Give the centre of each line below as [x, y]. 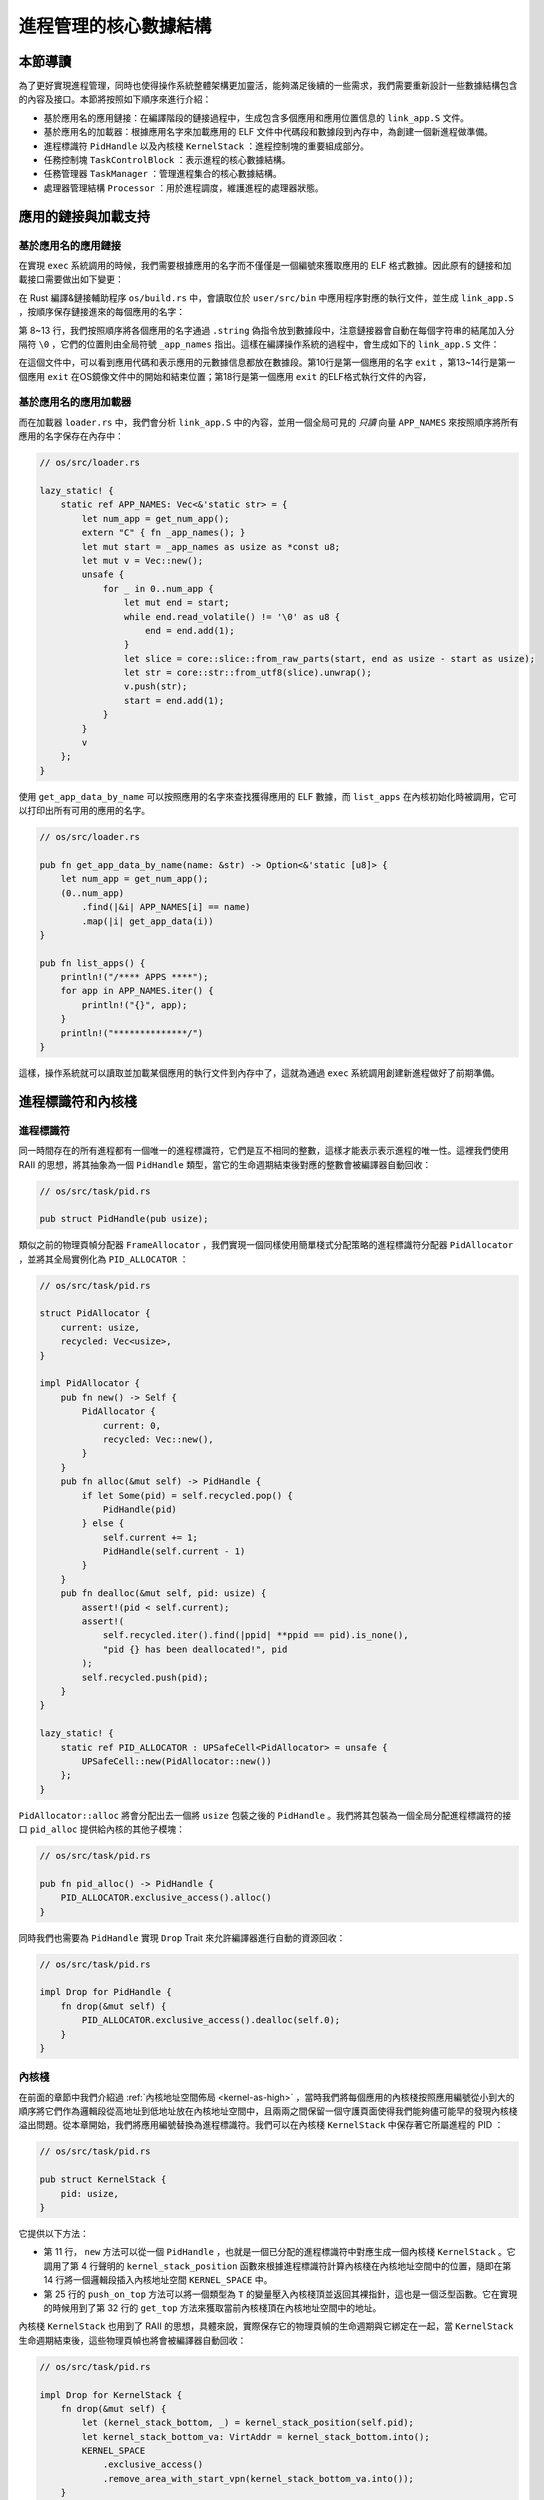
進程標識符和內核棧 [77, 1101]
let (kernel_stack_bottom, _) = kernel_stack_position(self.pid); [248, 2423]
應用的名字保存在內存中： [71, 436]
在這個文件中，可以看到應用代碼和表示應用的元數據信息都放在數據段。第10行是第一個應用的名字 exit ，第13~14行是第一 [267, 362]
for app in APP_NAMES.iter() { [137, 991]
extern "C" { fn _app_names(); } [163, 533]
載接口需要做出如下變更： [71, 279]
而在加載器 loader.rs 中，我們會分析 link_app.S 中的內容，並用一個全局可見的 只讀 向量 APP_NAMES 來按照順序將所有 [268, 422]
